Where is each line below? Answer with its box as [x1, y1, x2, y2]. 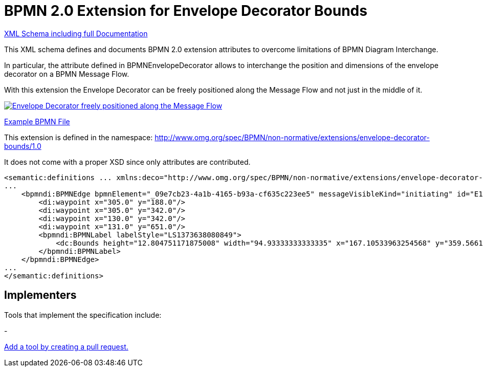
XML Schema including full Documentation [4, 29, 148, 38]
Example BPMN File [4, 117, 70, 126]
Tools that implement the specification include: [4, 310, 162, 319]
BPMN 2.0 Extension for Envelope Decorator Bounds [4, 2, 367, 19]
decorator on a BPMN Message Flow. [4, 69, 129, 78]
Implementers [4, 289, 77, 302]
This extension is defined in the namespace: [4, 133, 153, 142]
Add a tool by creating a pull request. [4, 342, 128, 351]
